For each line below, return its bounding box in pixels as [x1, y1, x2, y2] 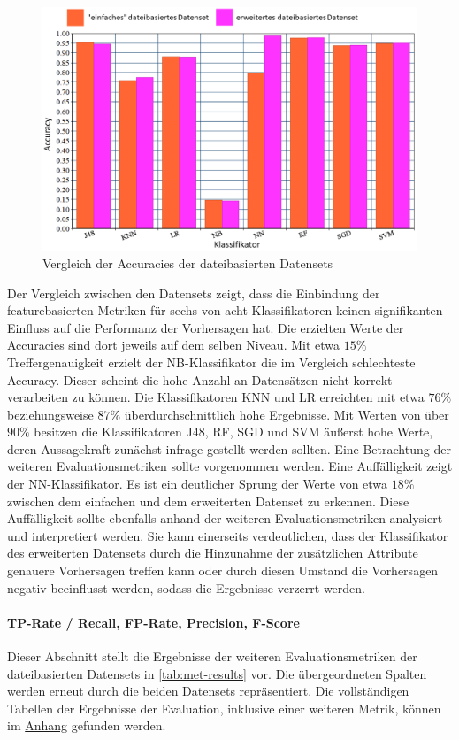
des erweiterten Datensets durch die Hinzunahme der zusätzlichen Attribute [7, 543, 418, 562]
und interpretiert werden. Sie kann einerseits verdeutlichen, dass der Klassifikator [7, 526, 448, 544]
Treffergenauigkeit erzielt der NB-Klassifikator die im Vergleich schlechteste [7, 352, 416, 371]
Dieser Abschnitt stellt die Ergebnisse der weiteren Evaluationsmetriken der [7, 647, 417, 666]
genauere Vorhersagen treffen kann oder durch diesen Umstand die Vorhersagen [7, 561, 439, 580]
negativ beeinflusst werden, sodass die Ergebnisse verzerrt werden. [7, 578, 366, 597]
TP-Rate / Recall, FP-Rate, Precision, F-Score [7, 613, 300, 631]
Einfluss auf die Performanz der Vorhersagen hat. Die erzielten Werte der [7, 318, 404, 336]
